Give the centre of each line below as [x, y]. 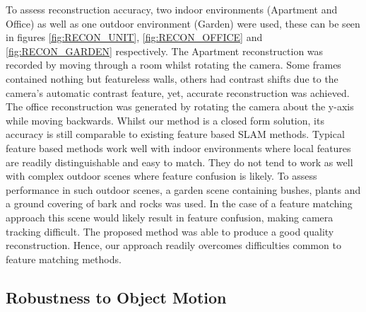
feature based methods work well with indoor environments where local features [178, 148]
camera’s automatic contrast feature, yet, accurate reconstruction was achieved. [178, 92]
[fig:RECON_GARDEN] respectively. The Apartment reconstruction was [165, 51]
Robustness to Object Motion [116, 297]
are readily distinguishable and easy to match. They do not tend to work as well [179, 162]
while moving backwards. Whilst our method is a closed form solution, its [165, 120]
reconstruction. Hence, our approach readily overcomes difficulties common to [173, 245]
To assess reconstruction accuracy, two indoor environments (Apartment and [172, 9]
